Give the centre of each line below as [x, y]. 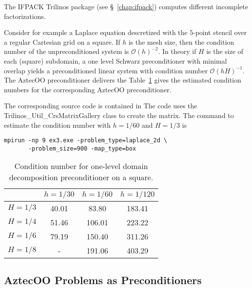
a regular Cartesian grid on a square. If [62, 42]
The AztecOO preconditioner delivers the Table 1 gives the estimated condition [123, 80]
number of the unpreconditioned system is [67, 51]
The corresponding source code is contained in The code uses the [101, 106]
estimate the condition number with [57, 125]
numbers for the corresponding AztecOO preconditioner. [88, 89]
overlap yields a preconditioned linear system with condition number [106, 70]
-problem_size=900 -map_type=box [82, 148]
